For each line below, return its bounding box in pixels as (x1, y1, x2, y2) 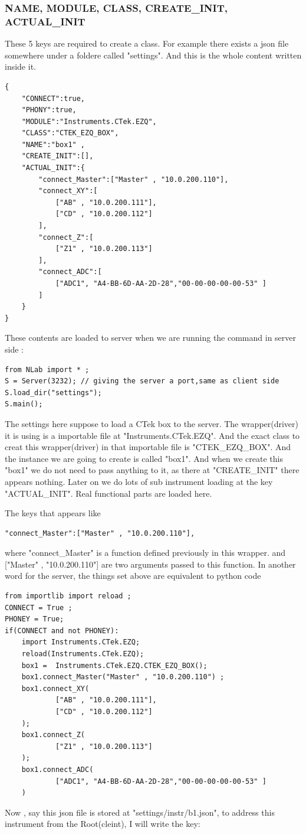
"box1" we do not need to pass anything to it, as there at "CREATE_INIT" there (5, 464, 300, 476)
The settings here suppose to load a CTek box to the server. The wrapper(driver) (5, 417, 299, 429)
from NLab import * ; (5, 365, 90, 374)
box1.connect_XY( (21, 684, 90, 693)
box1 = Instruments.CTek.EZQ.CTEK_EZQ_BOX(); (21, 661, 208, 670)
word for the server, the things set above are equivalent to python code (5, 569, 261, 582)
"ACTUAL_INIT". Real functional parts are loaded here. (5, 487, 212, 499)
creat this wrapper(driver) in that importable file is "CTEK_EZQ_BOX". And (5, 441, 291, 453)
